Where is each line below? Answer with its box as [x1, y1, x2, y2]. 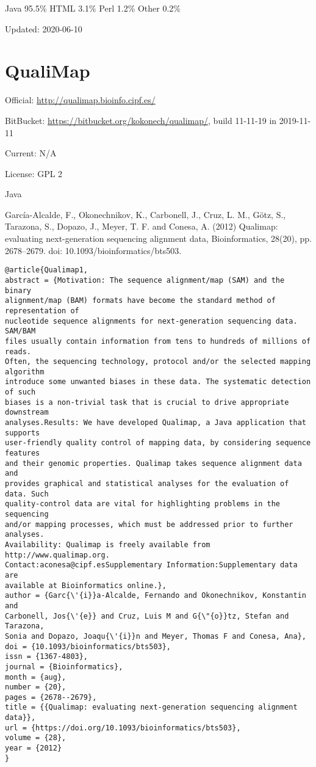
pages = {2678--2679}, [5, 692, 97, 702]
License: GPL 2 [5, 167, 63, 180]
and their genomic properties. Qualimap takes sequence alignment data [5, 459, 302, 468]
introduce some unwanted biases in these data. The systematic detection [5, 377, 311, 387]
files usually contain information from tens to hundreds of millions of [5, 336, 311, 346]
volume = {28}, [5, 733, 66, 743]
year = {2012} [5, 744, 62, 753]
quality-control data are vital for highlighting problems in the [5, 500, 281, 509]
